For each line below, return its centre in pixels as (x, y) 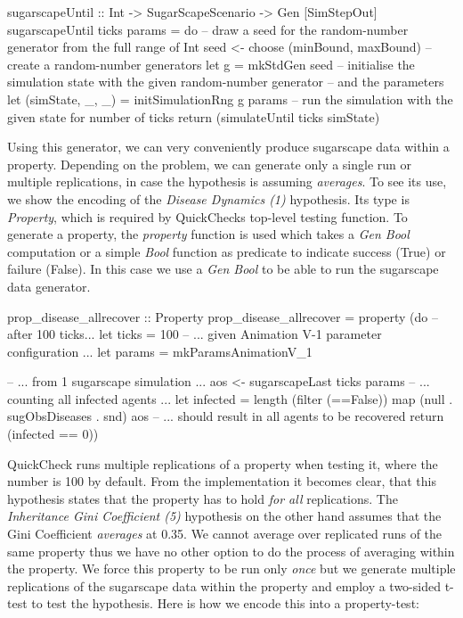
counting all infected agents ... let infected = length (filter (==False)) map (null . (230, 398)
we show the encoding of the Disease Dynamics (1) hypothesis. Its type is (208, 198)
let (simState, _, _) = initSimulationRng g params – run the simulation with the (230, 99)
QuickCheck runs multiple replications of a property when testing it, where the (223, 463)
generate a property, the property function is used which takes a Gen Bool (208, 234)
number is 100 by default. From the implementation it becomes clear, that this (222, 481)
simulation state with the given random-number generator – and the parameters (226, 82)
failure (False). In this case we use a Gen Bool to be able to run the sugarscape (223, 269)
